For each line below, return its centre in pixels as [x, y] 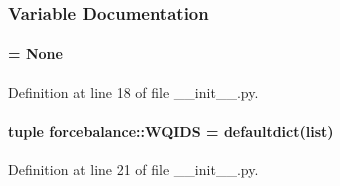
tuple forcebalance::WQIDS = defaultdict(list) [171, 130]
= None [35, 53]
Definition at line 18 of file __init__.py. [133, 91]
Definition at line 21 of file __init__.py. [133, 169]
